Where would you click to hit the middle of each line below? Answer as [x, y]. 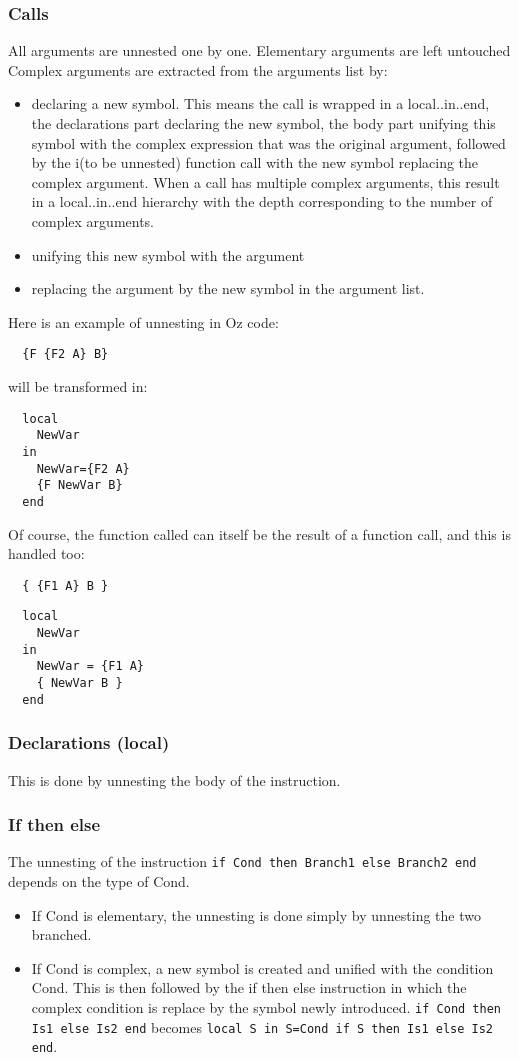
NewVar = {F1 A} [90, 666]
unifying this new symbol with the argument [168, 254]
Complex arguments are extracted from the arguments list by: [198, 69]
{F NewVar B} [79, 485]
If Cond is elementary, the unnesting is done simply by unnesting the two [256, 914]
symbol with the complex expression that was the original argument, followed [268, 142]
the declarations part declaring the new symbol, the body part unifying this [263, 123]
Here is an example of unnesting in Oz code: [143, 321]
